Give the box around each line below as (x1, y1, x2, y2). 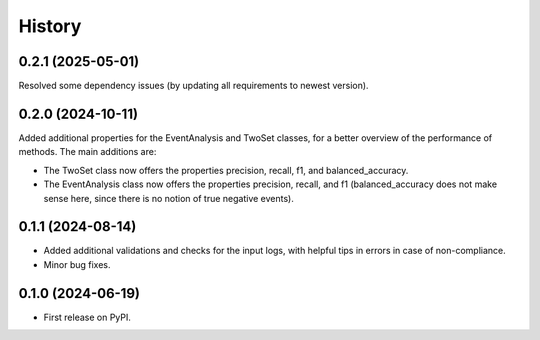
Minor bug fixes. (43, 258, 111, 270)
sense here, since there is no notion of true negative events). (43, 192, 294, 204)
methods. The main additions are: (18, 146, 157, 158)
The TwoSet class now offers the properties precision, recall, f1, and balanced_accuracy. (43, 164, 409, 176)
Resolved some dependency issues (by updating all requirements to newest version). (18, 80, 369, 92)
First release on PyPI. (43, 311, 132, 323)
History (18, 15, 82, 37)
